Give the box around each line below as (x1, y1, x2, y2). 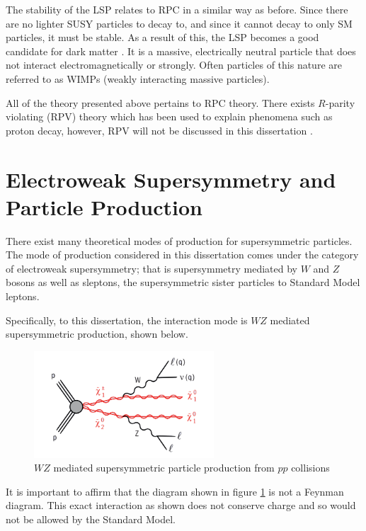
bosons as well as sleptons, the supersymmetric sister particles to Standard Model (6, 275, 360, 290)
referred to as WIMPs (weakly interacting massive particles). (6, 71, 270, 86)
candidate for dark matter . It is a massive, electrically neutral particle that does (6, 43, 356, 58)
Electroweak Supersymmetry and (6, 164, 336, 193)
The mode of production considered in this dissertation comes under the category (6, 247, 359, 262)
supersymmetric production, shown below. (6, 326, 188, 341)
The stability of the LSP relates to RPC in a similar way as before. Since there (6, 2, 348, 16)
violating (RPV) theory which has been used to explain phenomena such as (6, 109, 333, 124)
